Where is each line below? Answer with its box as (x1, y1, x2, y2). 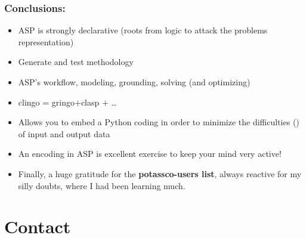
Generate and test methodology (18, 55, 134, 68)
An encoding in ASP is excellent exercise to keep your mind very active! (18, 147, 282, 160)
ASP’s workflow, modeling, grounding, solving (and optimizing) (18, 76, 251, 88)
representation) (18, 35, 74, 48)
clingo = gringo (18, 95, 75, 108)
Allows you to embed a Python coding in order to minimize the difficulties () (18, 116, 299, 128)
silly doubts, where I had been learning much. (18, 179, 186, 191)
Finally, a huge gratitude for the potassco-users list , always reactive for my (18, 167, 302, 180)
